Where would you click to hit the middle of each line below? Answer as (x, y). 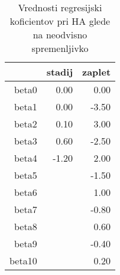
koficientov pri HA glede (60, 21)
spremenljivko (60, 48)
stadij (59, 72)
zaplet (97, 72)
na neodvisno (60, 35)
